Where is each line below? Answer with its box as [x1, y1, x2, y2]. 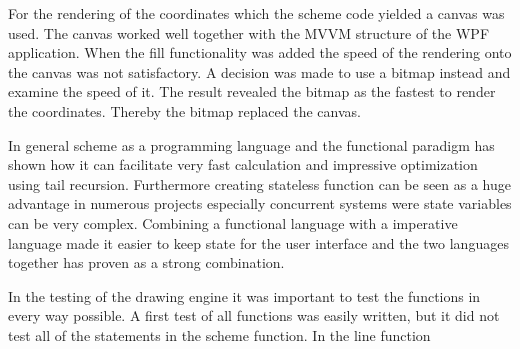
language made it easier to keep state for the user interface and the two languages [8, 232, 509, 253]
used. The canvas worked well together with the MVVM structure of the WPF [8, 22, 490, 43]
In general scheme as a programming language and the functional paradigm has [8, 134, 495, 155]
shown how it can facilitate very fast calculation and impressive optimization [8, 154, 478, 175]
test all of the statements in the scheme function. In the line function [8, 324, 431, 345]
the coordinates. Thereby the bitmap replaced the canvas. [8, 100, 361, 121]
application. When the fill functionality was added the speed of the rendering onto [8, 42, 512, 63]
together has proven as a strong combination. [8, 252, 285, 273]
